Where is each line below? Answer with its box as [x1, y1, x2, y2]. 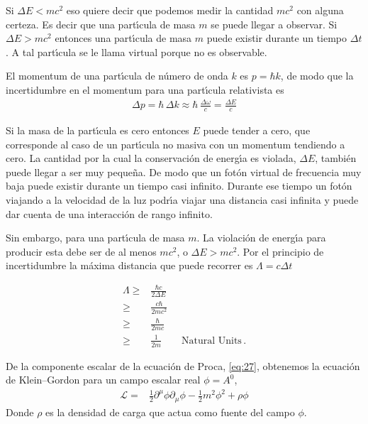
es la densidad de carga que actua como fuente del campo [45, 404, 295, 419]
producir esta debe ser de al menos [6, 244, 157, 259]
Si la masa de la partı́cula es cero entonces [6, 122, 189, 137]
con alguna [296, 3, 344, 17]
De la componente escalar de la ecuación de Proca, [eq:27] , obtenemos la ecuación [6, 358, 360, 373]
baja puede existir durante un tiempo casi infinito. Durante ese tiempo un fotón [6, 178, 352, 193]
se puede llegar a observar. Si [211, 16, 338, 31]
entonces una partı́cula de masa [55, 31, 192, 45]
